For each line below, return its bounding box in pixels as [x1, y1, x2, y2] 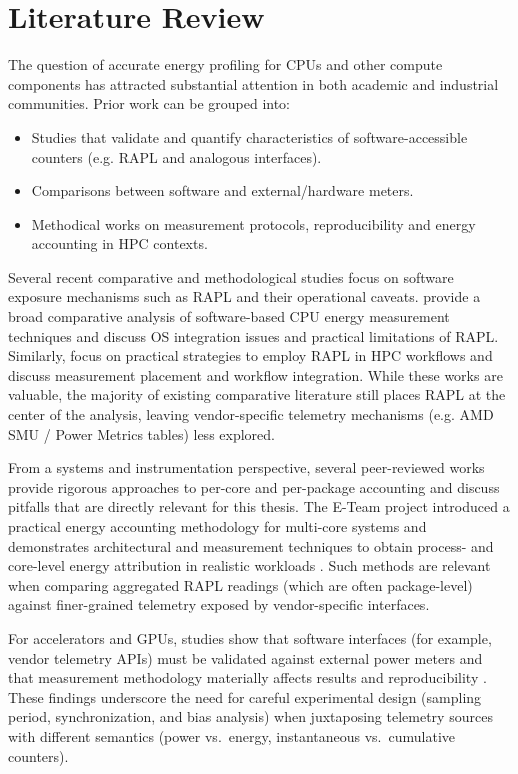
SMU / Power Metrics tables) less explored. [8, 423, 275, 444]
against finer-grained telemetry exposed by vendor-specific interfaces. [8, 594, 430, 615]
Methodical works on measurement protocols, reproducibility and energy [31, 213, 476, 234]
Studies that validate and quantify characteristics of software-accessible [31, 126, 468, 147]
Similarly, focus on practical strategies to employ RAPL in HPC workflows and [8, 345, 493, 366]
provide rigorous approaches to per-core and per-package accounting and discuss [8, 476, 500, 497]
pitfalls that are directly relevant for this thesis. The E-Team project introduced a [8, 496, 510, 517]
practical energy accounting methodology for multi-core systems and [8, 516, 427, 536]
